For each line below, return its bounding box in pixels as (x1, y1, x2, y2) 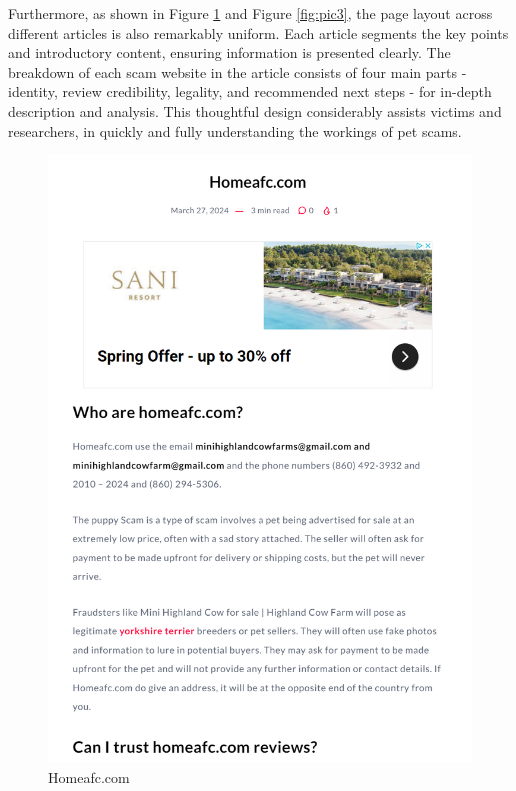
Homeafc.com (48, 766, 130, 787)
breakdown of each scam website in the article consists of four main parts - (8, 61, 467, 82)
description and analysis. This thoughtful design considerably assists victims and (8, 100, 502, 121)
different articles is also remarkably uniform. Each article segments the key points (8, 22, 509, 43)
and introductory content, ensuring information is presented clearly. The (8, 42, 451, 63)
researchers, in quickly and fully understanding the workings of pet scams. (8, 120, 462, 141)
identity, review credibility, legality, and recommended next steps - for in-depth (8, 81, 492, 102)
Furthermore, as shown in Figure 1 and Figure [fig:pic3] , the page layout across (8, 3, 493, 23)
